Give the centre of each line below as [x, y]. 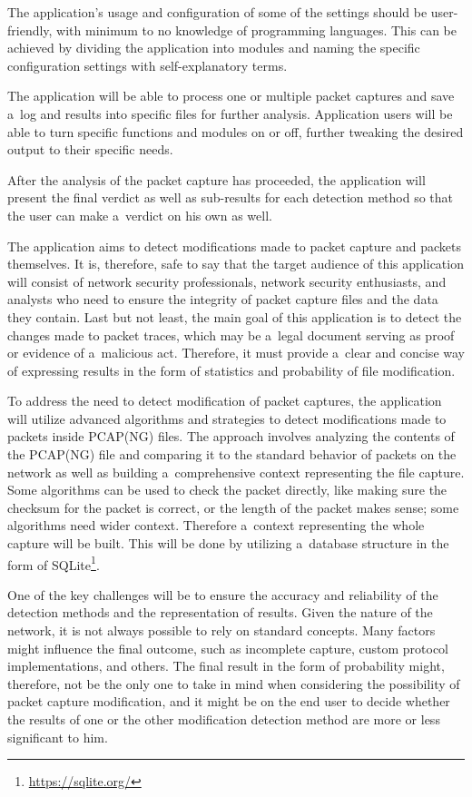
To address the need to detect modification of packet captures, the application [225, 401]
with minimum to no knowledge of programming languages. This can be [256, 30]
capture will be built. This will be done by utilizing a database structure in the [228, 543]
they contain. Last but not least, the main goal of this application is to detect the [235, 316]
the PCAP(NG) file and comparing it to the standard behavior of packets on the [232, 454]
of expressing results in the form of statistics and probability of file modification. [231, 370]
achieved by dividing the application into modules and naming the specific [214, 48]
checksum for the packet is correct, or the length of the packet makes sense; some [233, 507]
